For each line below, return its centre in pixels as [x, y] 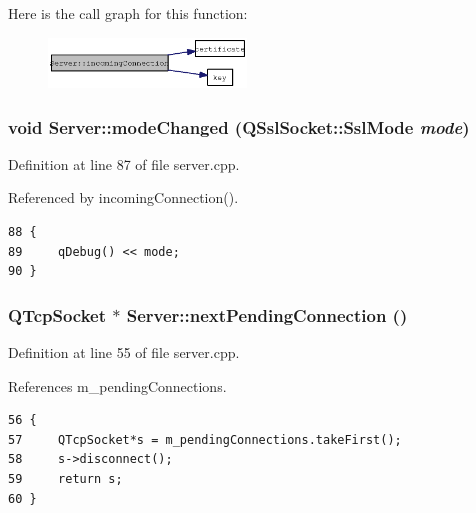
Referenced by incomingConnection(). [123, 197]
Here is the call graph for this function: [128, 13]
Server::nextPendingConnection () [267, 314]
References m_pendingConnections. [117, 385]
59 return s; [65, 478]
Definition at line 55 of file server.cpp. [124, 352]
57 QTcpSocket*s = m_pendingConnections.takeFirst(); [205, 439]
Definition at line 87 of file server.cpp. [124, 163]
